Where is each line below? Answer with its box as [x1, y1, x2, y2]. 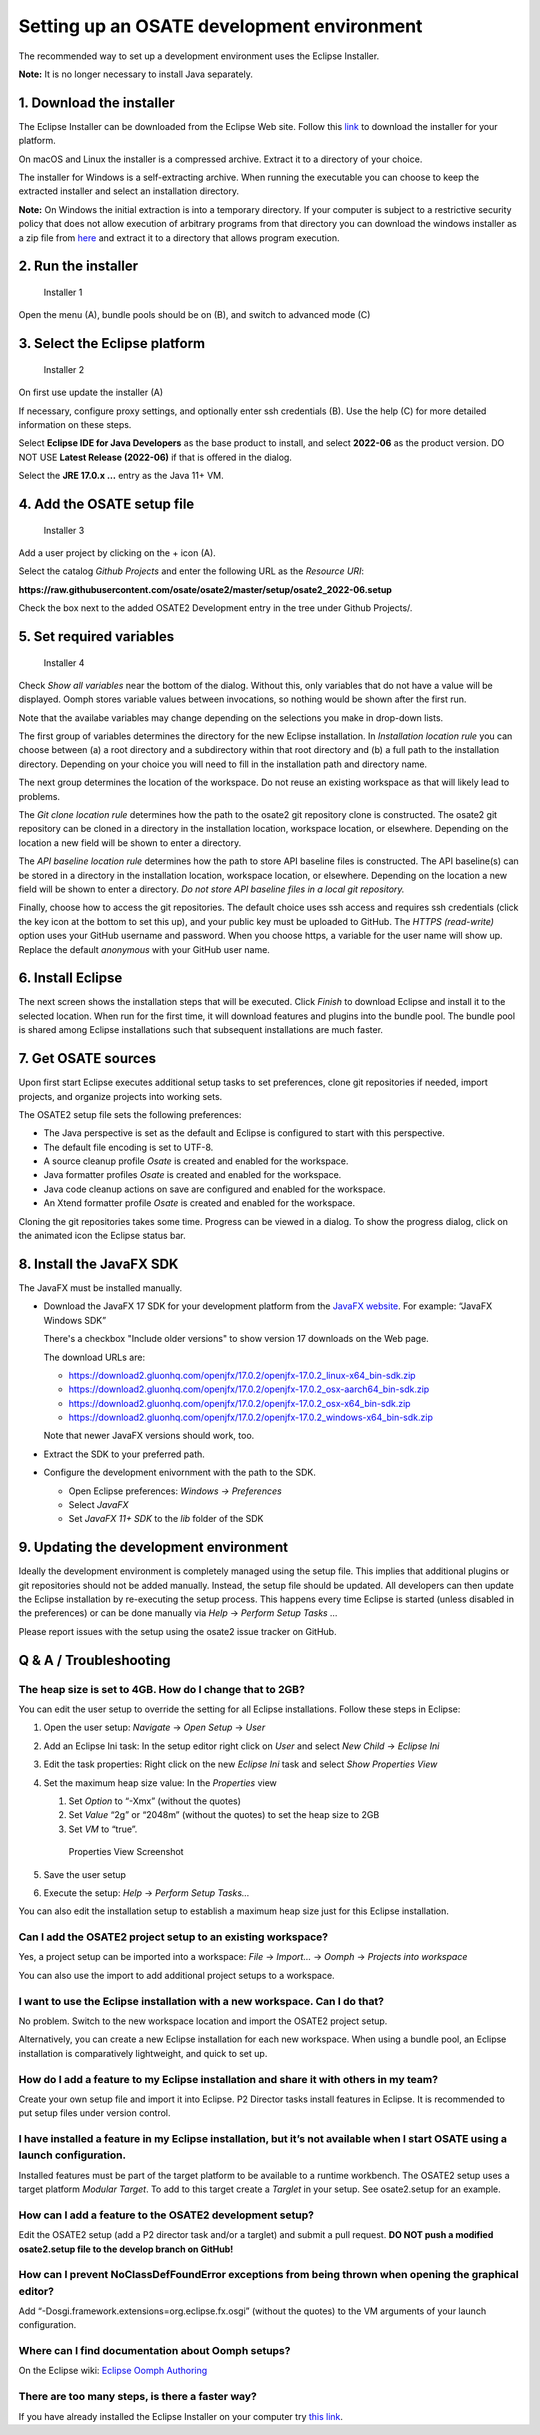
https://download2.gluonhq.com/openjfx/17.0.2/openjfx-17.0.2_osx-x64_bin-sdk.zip [68, 1397, 411, 1409]
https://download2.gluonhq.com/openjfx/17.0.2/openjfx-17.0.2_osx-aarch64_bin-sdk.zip [68, 1383, 430, 1395]
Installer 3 [43, 524, 85, 536]
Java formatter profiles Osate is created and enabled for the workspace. [43, 1169, 342, 1181]
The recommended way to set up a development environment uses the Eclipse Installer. [18, 50, 380, 62]
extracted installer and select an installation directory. [18, 185, 240, 197]
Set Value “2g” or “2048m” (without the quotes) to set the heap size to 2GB [68, 1809, 380, 1821]
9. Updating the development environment [18, 1539, 289, 1556]
